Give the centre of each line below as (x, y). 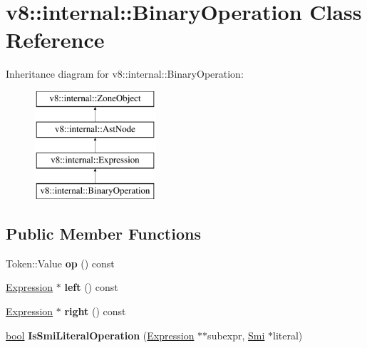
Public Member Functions (103, 234)
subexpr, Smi (236, 335)
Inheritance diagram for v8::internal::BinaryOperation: (125, 74)
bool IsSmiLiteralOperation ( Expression (100, 335)
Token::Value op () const (60, 263)
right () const (95, 311)
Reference (55, 40)
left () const (91, 287)
